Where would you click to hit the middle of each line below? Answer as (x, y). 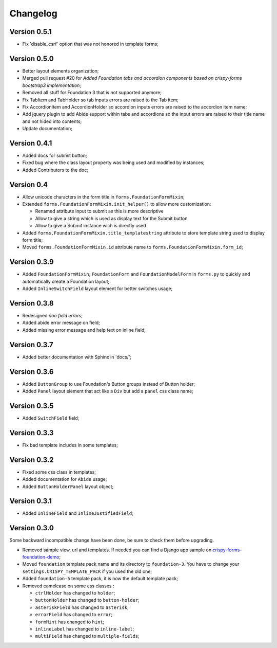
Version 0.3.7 (31, 345)
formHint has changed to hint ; (70, 622)
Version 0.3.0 (32, 528)
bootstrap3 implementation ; (52, 85)
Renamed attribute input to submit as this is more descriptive (99, 211)
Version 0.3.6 (32, 372)
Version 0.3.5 (32, 406)
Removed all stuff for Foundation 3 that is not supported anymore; (92, 93)
